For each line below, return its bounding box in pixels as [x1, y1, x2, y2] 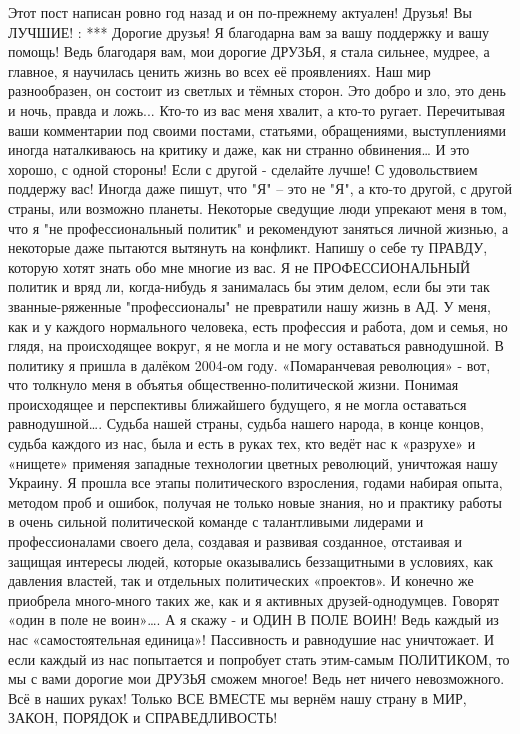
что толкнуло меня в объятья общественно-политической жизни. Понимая [8, 374, 459, 395]
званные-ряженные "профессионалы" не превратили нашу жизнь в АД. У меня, [8, 295, 491, 316]
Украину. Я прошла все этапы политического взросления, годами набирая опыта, [8, 472, 503, 493]
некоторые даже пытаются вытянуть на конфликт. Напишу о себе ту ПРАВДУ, [8, 237, 488, 258]
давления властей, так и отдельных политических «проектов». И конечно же [8, 570, 474, 591]
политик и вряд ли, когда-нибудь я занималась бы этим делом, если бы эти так [8, 276, 490, 297]
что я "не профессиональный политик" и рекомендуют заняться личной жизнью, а [8, 217, 509, 238]
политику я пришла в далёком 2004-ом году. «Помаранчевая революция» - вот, [8, 354, 491, 375]
